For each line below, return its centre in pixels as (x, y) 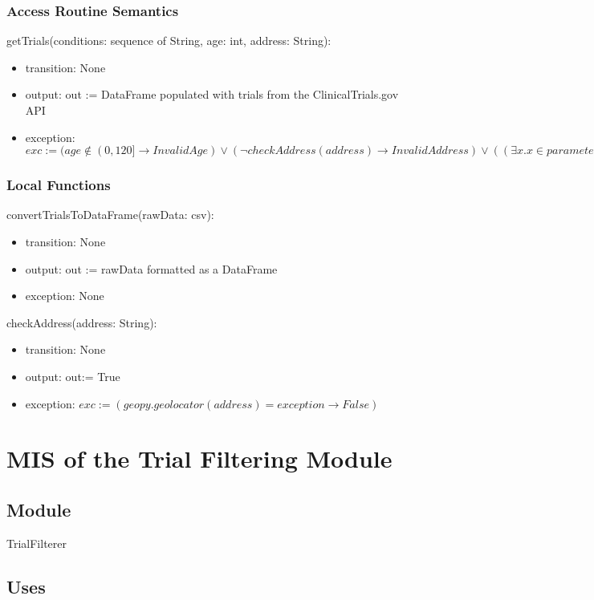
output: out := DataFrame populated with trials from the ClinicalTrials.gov (212, 94)
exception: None (65, 296)
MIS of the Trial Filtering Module (199, 458)
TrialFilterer (37, 543)
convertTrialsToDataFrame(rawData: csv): (110, 215)
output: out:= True (73, 376)
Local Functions (59, 185)
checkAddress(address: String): (82, 322)
